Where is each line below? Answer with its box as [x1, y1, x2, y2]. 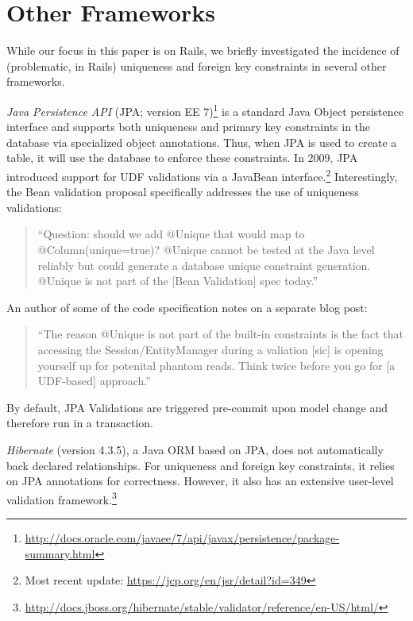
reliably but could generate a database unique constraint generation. [37, 256, 371, 273]
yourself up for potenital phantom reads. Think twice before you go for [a [37, 357, 396, 373]
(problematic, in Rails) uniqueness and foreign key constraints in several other [6, 57, 387, 74]
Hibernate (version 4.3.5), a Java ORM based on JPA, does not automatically [6, 441, 384, 457]
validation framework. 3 [6, 488, 117, 507]
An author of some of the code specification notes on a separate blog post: [6, 299, 368, 315]
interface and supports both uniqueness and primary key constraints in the [6, 118, 371, 135]
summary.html [25, 545, 95, 561]
